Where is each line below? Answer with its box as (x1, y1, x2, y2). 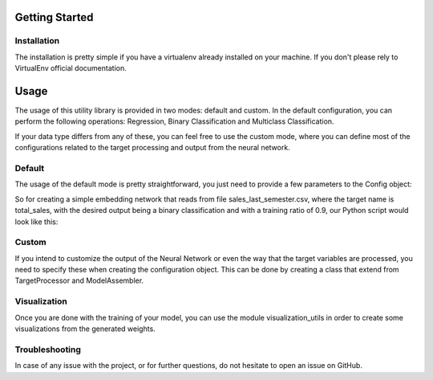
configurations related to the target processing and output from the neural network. (14, 143, 290, 153)
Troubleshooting (14, 344, 82, 355)
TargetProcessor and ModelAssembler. (14, 276, 144, 285)
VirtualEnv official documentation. (14, 63, 127, 73)
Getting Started (14, 10, 94, 24)
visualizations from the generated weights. (14, 324, 156, 333)
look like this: (14, 217, 59, 227)
